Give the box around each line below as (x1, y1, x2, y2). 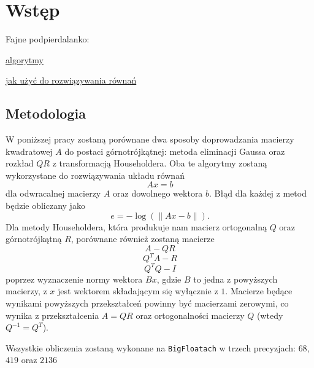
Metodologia (6, 104, 86, 123)
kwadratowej (6, 144, 53, 157)
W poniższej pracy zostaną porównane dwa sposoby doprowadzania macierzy (6, 133, 294, 146)
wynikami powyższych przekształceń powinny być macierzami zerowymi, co (6, 297, 289, 310)
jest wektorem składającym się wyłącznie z (58, 284, 218, 297)
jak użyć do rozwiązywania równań (6, 74, 137, 87)
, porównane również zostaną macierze (71, 232, 215, 245)
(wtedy (256, 308, 283, 321)
